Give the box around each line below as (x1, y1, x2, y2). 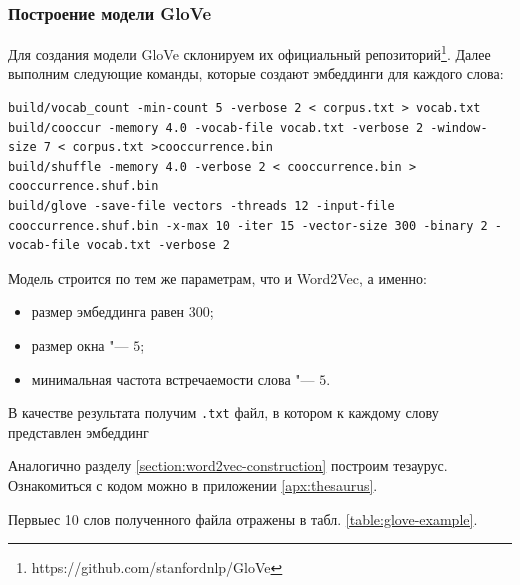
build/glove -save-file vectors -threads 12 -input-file (8, 199, 395, 214)
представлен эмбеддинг (8, 421, 149, 442)
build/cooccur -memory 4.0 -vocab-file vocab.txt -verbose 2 (8, 120, 424, 135)
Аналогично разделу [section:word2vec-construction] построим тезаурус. (8, 455, 448, 476)
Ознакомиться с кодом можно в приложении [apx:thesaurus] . (8, 475, 378, 496)
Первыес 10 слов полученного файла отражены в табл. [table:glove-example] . (8, 508, 478, 529)
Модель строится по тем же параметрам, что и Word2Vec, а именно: (8, 267, 427, 288)
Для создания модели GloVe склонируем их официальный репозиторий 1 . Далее (8, 41, 491, 64)
